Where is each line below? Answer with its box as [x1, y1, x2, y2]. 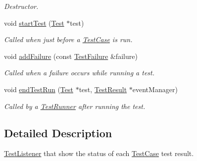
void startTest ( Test [4, 17, 64, 28]
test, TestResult [79, 84, 127, 94]
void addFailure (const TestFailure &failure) [4, 51, 138, 61]
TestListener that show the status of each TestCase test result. [4, 148, 194, 159]
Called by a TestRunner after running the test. [4, 101, 146, 111]
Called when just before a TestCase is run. [4, 34, 133, 45]
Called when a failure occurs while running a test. [4, 67, 155, 78]
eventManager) [132, 84, 178, 94]
